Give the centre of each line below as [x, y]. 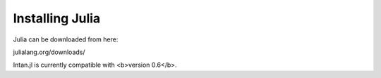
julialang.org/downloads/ [49, 52]
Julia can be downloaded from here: [66, 39]
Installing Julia [57, 18]
